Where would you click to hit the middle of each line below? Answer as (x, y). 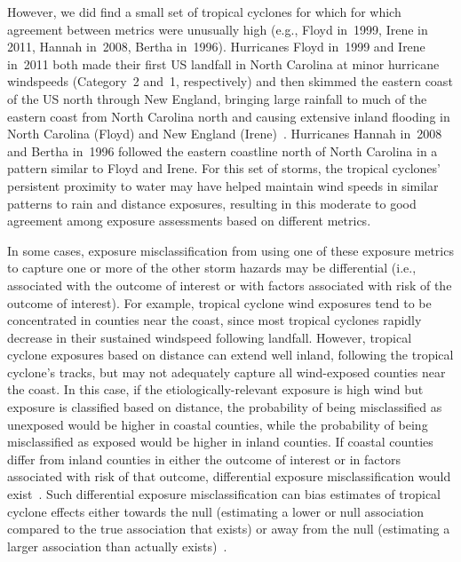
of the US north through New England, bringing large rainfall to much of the (217, 98)
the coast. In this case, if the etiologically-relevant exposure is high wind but (215, 389)
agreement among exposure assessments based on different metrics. (189, 221)
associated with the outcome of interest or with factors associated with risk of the (230, 285)
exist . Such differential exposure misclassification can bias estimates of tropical (224, 494)
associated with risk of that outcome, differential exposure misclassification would (229, 476)
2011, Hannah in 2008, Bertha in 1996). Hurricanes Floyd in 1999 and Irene (216, 47)
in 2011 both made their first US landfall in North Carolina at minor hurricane (223, 63)
